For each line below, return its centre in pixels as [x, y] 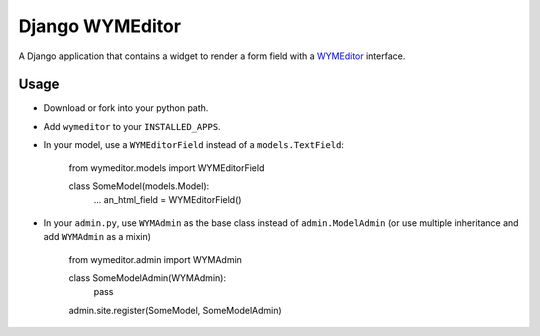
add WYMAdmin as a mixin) [97, 237]
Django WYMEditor [100, 26]
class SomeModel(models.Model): [139, 186]
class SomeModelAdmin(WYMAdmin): [147, 277]
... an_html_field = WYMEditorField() [167, 200]
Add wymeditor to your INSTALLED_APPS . [132, 126]
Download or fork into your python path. [126, 108]
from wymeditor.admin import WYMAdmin [155, 259]
